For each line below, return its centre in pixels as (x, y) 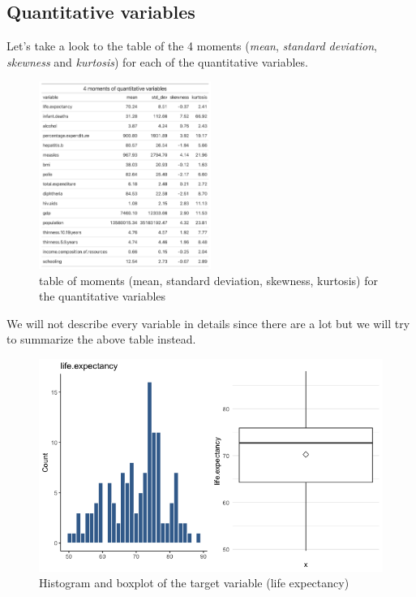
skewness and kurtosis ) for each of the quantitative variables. (157, 61)
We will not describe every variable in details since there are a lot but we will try (208, 323)
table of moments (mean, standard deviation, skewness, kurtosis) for (208, 280)
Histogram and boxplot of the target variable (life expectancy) (194, 583)
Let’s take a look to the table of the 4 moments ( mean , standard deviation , (192, 46)
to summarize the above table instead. (101, 339)
